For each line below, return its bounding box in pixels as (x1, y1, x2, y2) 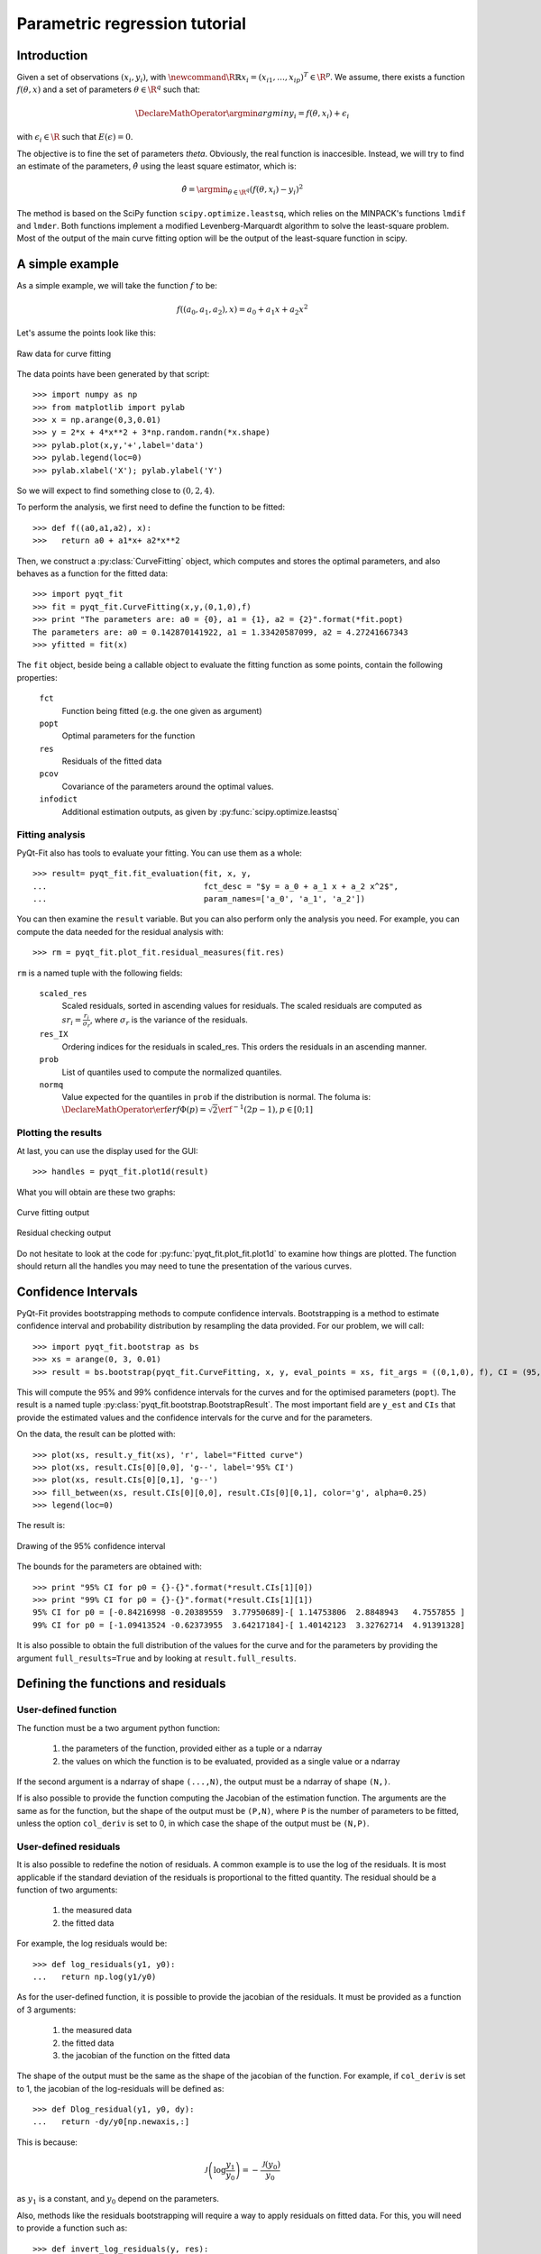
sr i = (61, 1014, 82, 1027)
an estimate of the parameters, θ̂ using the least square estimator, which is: (16, 160, 297, 171)
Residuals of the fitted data (61, 756, 162, 766)
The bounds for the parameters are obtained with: (16, 1561, 203, 1572)
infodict (39, 794, 78, 804)
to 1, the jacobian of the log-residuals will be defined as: (16, 2083, 225, 2094)
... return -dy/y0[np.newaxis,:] (32, 2117, 190, 2127)
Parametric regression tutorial (16, 14, 247, 33)
